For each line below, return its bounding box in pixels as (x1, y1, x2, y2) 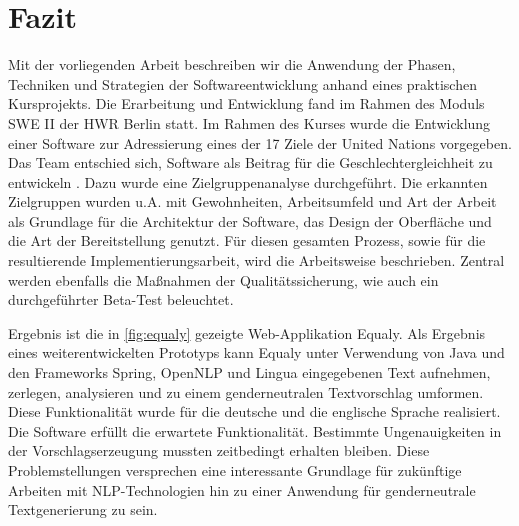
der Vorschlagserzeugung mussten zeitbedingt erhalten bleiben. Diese (8, 440, 430, 461)
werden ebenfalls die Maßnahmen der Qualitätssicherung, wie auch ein (8, 269, 439, 290)
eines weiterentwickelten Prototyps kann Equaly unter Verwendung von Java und (8, 342, 505, 363)
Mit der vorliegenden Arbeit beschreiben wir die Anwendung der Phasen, (8, 54, 456, 75)
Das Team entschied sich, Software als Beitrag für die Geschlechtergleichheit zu (8, 152, 493, 173)
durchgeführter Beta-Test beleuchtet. (8, 289, 234, 310)
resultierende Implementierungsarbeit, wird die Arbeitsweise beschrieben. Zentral (8, 250, 505, 271)
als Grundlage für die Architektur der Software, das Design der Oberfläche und (8, 210, 492, 231)
